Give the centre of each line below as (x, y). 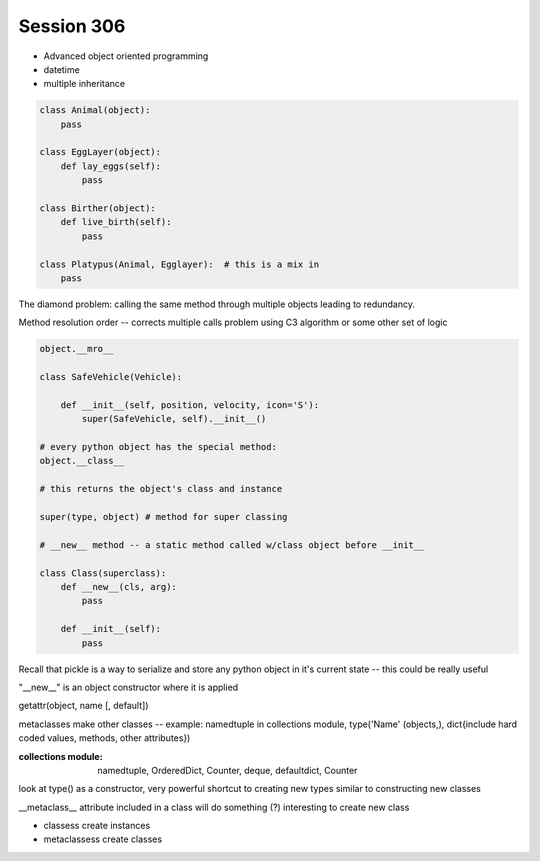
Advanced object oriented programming (126, 56)
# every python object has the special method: (158, 447)
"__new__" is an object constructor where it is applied (128, 687)
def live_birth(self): (116, 222)
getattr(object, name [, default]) (83, 706)
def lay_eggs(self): (111, 166)
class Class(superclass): (103, 573)
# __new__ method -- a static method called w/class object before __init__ (232, 544)
